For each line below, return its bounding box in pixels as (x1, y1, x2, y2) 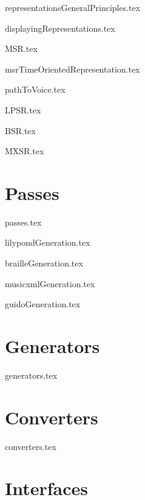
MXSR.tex (5, 145, 44, 157)
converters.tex (5, 440, 56, 452)
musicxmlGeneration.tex (5, 277, 95, 290)
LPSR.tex (5, 103, 41, 116)
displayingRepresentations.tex (5, 21, 115, 34)
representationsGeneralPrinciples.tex (5, 1, 141, 13)
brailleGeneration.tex (5, 257, 83, 270)
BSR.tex (5, 124, 36, 137)
